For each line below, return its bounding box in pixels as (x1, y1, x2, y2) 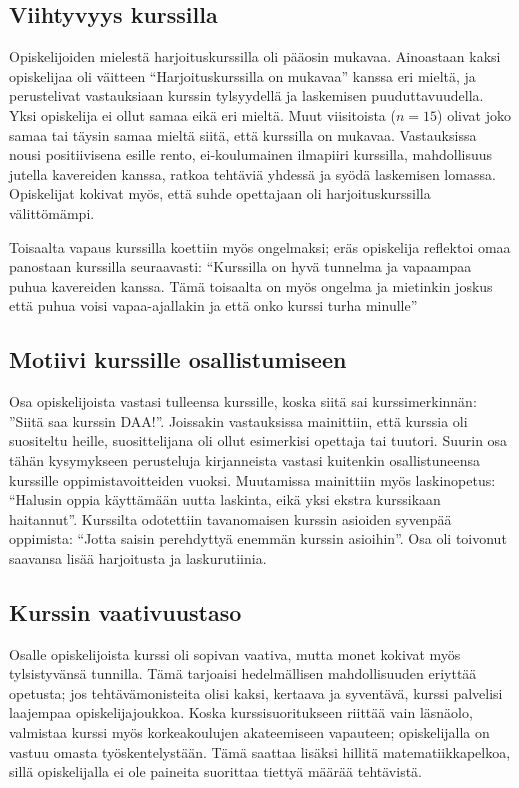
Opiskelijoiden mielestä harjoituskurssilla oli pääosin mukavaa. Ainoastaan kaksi (9, 46, 501, 67)
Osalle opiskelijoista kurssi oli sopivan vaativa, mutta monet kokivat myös (9, 643, 461, 664)
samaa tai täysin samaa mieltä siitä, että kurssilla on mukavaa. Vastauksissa (9, 124, 477, 145)
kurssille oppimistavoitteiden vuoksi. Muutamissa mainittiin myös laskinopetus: (9, 469, 496, 490)
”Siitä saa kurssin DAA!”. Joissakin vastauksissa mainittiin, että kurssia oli (9, 410, 468, 431)
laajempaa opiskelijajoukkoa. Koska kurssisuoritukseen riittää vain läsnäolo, (9, 702, 473, 723)
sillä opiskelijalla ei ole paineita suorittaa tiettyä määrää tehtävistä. (9, 761, 422, 782)
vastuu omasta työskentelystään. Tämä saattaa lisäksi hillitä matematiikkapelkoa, (9, 741, 511, 762)
